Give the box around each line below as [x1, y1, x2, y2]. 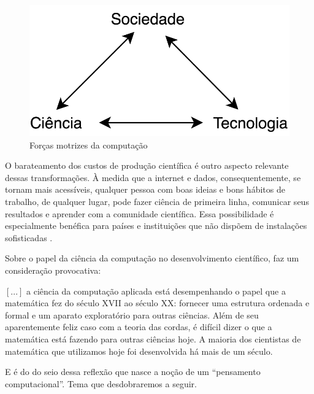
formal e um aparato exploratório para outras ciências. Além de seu [5, 308, 259, 321]
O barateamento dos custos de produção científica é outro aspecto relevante [5, 159, 289, 172]
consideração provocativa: [5, 264, 101, 277]
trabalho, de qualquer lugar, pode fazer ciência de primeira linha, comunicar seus [5, 195, 309, 208]
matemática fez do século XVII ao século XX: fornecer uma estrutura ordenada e [5, 296, 310, 309]
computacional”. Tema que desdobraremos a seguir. [5, 377, 197, 390]
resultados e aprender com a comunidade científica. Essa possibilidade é [5, 207, 274, 220]
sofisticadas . [5, 231, 53, 244]
